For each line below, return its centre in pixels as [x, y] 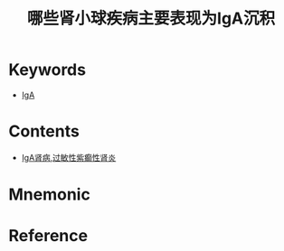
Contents [44, 131]
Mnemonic [50, 195]
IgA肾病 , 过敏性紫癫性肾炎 [69, 157]
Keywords [47, 70]
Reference [48, 236]
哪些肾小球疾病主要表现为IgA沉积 [151, 19]
